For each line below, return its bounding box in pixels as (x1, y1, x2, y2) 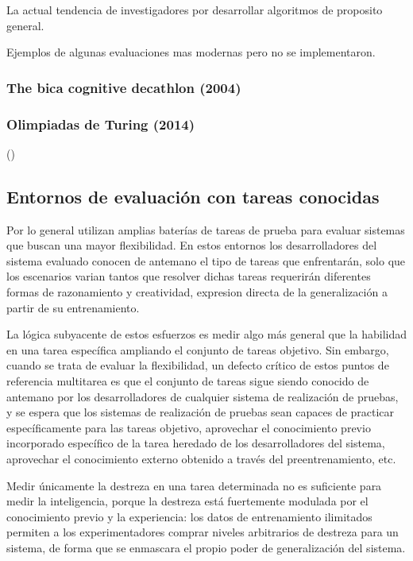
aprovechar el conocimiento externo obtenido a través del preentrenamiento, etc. (6, 450, 396, 466)
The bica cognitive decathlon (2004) (6, 77, 241, 97)
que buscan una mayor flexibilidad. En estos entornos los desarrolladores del (6, 237, 377, 253)
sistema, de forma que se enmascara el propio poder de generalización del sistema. (6, 539, 406, 555)
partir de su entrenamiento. (6, 299, 140, 315)
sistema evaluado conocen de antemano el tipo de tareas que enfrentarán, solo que (6, 252, 406, 269)
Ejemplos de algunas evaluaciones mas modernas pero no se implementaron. (6, 44, 376, 60)
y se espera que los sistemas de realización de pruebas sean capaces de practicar (6, 404, 395, 420)
